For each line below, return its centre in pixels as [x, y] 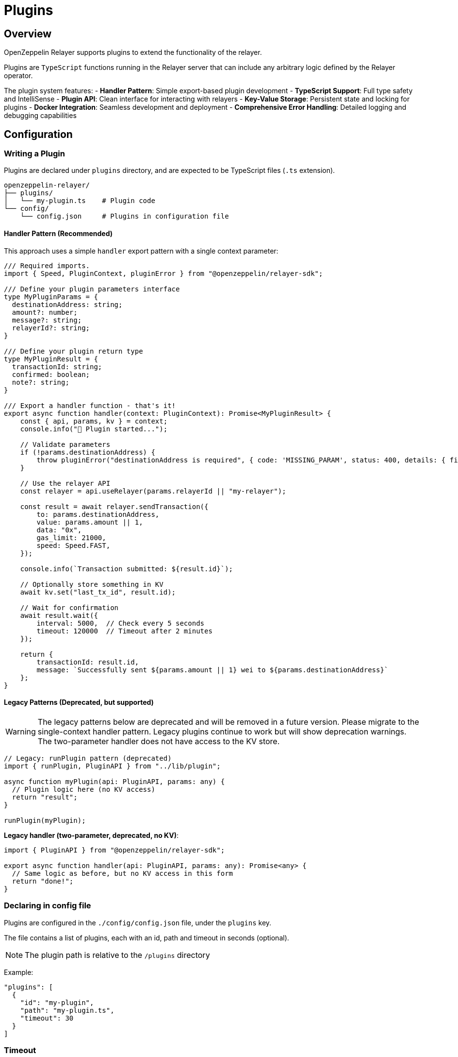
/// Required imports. [47, 265]
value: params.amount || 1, [90, 522]
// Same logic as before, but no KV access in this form [123, 873]
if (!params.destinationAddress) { [88, 452]
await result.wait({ [59, 615]
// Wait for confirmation [69, 607]
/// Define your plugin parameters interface [92, 289]
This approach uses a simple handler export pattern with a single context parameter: [141, 251]
